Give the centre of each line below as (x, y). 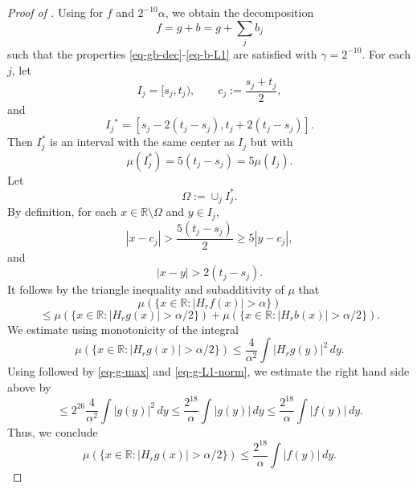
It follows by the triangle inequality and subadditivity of (146, 289)
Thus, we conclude (53, 431)
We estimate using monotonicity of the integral (123, 329)
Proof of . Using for (55, 12)
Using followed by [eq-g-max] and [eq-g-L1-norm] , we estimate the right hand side (208, 371)
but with (272, 142)
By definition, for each (62, 211)
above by (29, 387)
